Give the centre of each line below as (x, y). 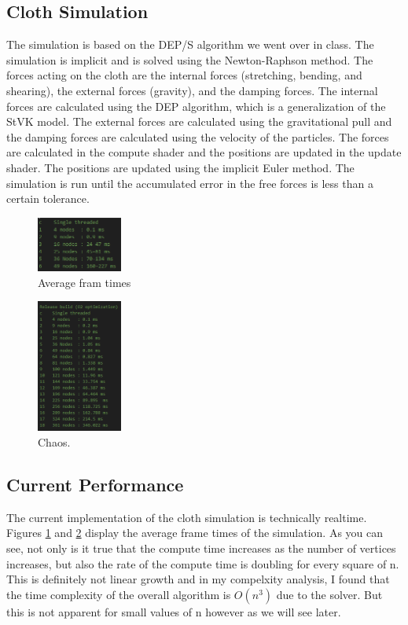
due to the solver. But (329, 594)
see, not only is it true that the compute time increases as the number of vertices (201, 548)
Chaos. (54, 441)
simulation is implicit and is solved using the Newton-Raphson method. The (190, 59)
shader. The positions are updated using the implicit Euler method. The (180, 167)
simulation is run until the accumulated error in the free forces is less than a (190, 183)
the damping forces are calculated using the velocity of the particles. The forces (198, 136)
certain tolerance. (48, 199)
